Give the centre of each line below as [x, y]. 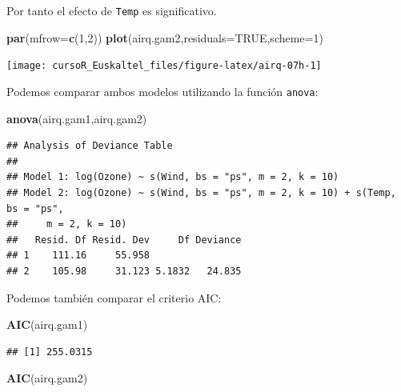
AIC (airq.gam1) [47, 324]
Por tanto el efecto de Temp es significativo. [112, 10]
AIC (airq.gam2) [47, 378]
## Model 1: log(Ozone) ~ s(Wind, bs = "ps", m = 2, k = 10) [173, 177]
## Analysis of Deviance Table [90, 146]
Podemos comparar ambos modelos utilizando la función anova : [162, 91]
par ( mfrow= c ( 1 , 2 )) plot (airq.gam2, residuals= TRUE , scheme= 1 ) [165, 37]
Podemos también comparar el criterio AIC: [114, 297]
